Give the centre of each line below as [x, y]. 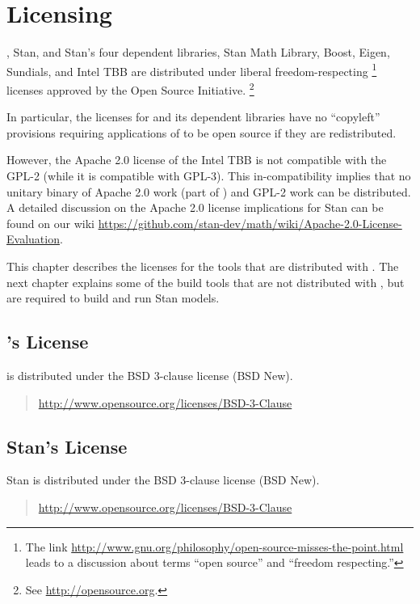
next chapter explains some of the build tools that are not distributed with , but [206, 282]
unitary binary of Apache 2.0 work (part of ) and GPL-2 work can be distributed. [209, 191]
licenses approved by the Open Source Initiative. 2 [130, 88]
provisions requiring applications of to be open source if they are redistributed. [202, 132]
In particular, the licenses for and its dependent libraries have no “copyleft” [193, 117]
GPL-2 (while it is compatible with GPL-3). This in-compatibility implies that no [209, 175]
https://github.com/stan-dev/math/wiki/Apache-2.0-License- [250, 223]
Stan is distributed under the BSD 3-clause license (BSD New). [163, 480]
